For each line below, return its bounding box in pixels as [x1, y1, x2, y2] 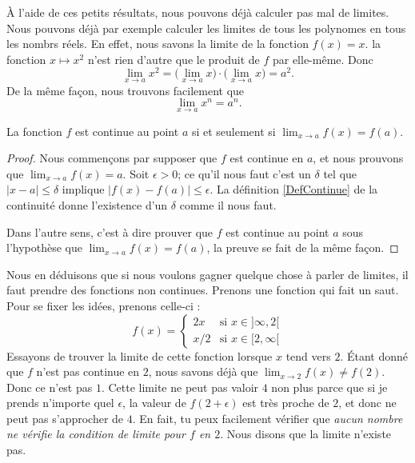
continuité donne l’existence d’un [6, 196, 168, 213]
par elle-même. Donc [272, 50, 373, 67]
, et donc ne [338, 394, 397, 411]
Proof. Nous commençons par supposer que [6, 150, 217, 166]
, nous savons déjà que [148, 363, 258, 380]
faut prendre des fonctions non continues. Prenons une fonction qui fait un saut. [6, 281, 399, 298]
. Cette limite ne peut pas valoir [101, 378, 259, 395]
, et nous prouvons [313, 150, 404, 166]
